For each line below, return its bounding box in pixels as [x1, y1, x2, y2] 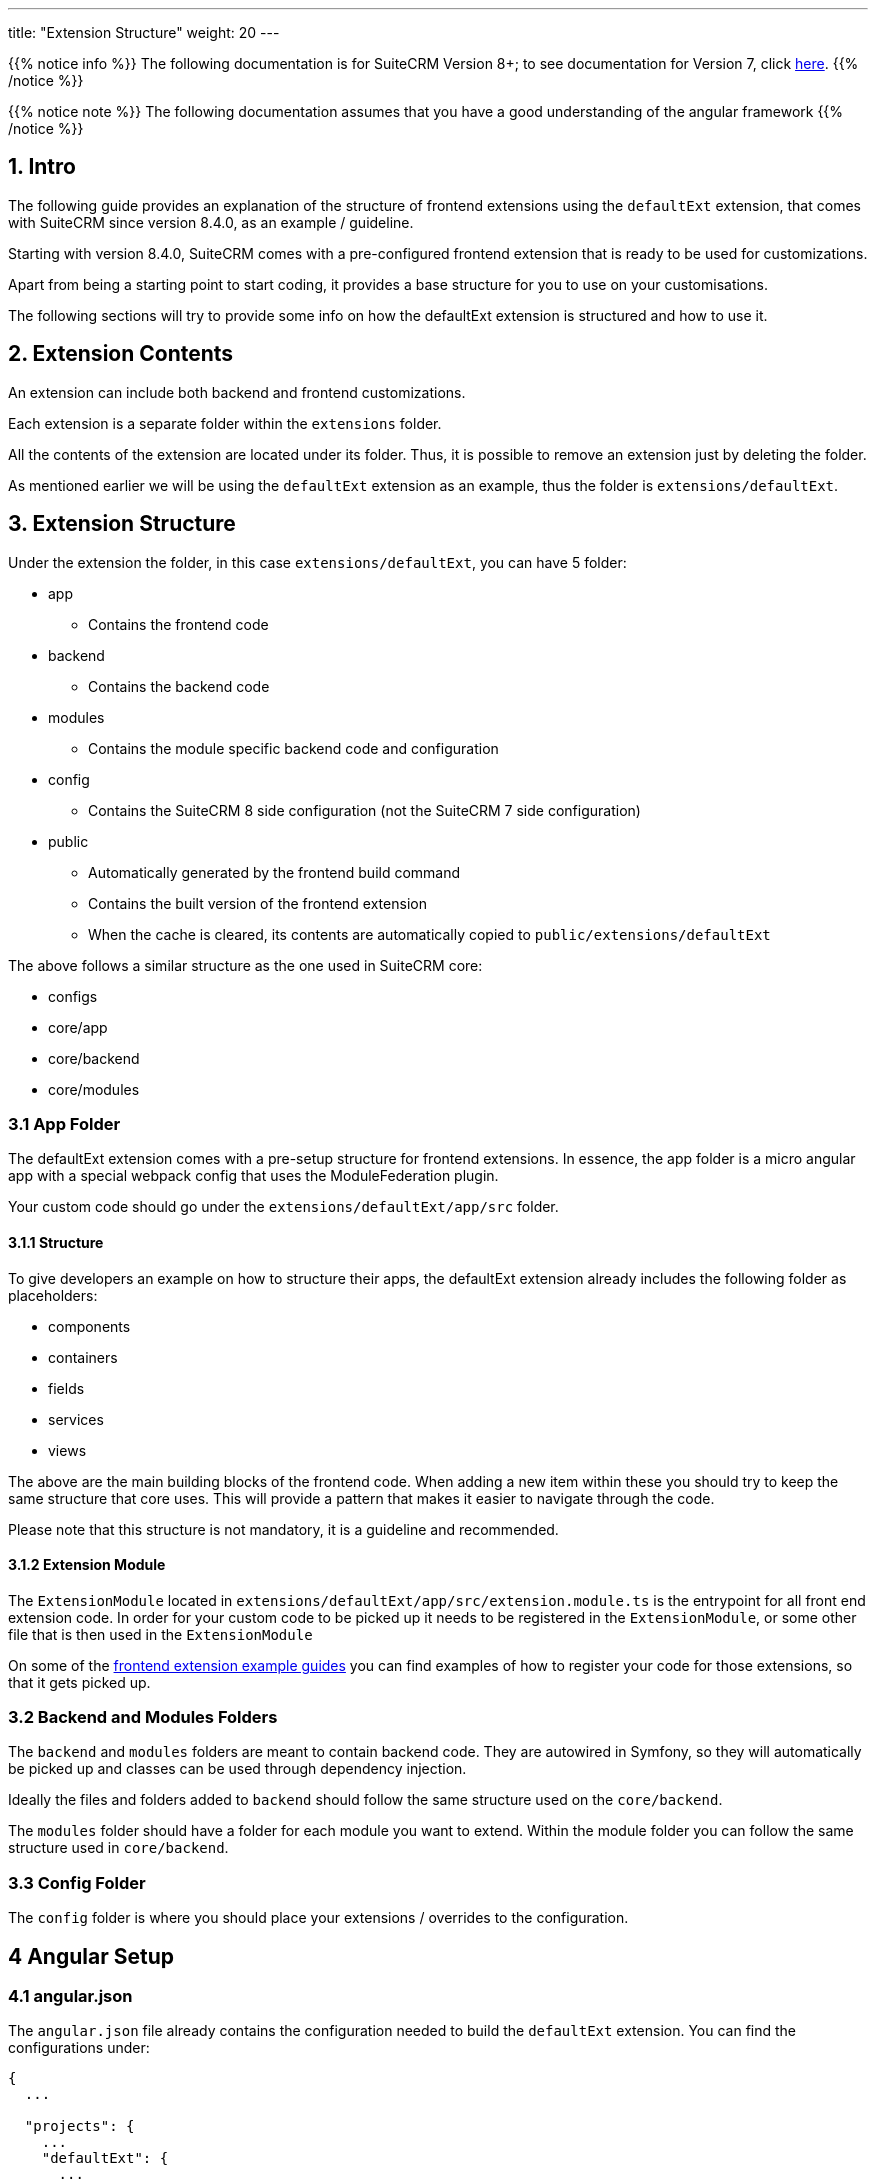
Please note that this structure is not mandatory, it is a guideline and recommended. [8, 1520, 559, 1538]
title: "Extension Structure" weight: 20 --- [8, 24, 280, 41]
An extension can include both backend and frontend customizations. [8, 383, 466, 401]
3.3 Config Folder [8, 1872, 146, 1893]
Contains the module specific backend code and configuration [88, 739, 499, 757]
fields [48, 1379, 85, 1397]
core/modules [48, 1080, 140, 1098]
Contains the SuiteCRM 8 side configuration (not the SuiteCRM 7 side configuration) [88, 801, 641, 819]
